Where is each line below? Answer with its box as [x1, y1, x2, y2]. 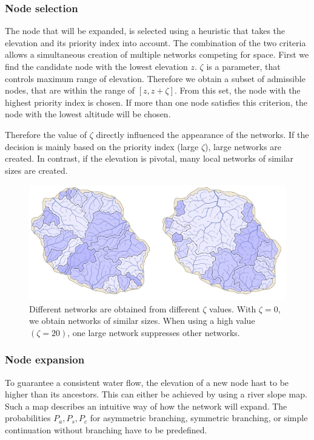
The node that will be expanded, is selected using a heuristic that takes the [5, 24, 286, 37]
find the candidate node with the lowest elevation [5, 60, 188, 72]
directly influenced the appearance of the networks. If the [96, 128, 309, 140]
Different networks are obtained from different [29, 302, 200, 315]
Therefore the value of [5, 128, 87, 140]
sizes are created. [5, 163, 68, 176]
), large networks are [205, 140, 281, 153]
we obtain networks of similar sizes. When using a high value [29, 314, 255, 327]
